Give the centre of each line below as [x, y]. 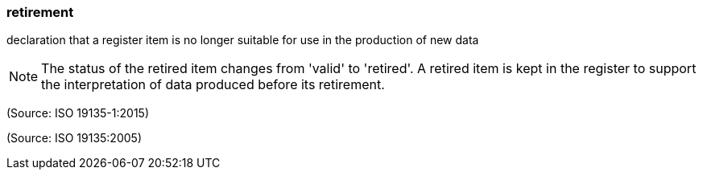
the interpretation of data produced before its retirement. [213, 85]
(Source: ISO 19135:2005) [74, 138]
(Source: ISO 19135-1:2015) [78, 113]
